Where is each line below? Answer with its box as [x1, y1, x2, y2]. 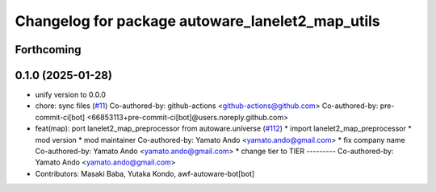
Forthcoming [15, 43, 82, 56]
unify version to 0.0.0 [35, 90, 107, 100]
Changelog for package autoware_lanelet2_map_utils [15, 12, 381, 30]
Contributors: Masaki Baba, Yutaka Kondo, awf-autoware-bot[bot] [35, 169, 255, 178]
